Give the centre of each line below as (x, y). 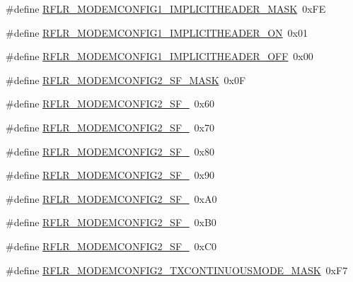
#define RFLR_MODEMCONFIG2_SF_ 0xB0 (111, 222)
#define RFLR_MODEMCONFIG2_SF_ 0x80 (110, 151)
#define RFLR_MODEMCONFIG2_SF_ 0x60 (110, 104)
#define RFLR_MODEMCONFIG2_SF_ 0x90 (110, 175)
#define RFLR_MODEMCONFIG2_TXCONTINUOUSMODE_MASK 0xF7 (177, 270)
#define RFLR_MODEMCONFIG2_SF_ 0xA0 (111, 198)
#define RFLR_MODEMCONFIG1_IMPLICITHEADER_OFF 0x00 (160, 56)
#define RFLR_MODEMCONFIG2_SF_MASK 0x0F (126, 80)
